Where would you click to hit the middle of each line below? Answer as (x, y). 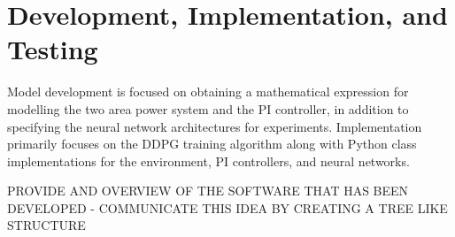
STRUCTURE (46, 225)
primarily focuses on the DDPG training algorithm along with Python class (212, 144)
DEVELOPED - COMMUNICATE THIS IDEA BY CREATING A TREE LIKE (227, 207)
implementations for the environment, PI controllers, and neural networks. (208, 161)
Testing (53, 49)
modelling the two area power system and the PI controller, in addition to (208, 108)
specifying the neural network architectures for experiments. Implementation (215, 126)
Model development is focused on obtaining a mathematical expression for (208, 92)
